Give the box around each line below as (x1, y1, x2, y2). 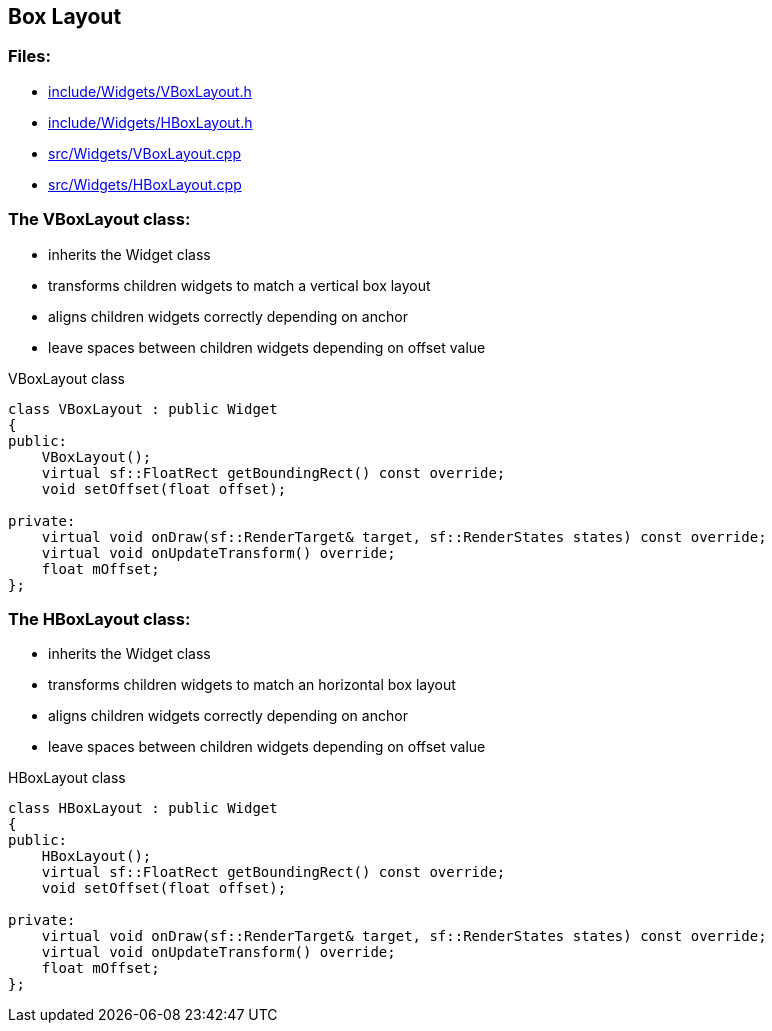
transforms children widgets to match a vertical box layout (48, 276, 431, 294)
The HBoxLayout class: (8, 608, 191, 629)
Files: (8, 46, 51, 67)
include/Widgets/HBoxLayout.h (48, 113, 253, 131)
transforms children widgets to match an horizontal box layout (48, 676, 456, 694)
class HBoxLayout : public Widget (8, 800, 278, 817)
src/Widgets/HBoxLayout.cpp (48, 175, 242, 193)
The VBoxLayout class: (8, 209, 191, 230)
